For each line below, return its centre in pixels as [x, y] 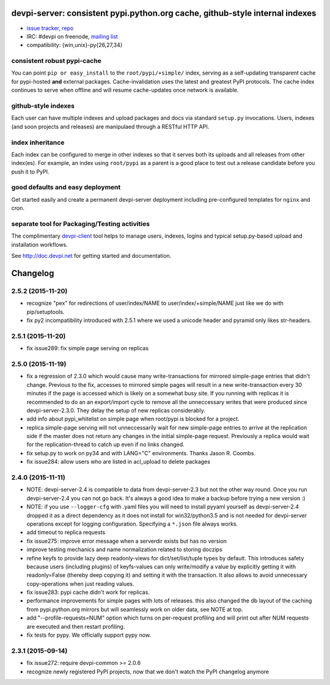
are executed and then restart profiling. [76, 626]
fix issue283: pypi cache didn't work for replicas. [88, 592]
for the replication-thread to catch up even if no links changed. [105, 445]
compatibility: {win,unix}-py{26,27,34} [75, 45]
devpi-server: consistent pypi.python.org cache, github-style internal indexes [164, 13]
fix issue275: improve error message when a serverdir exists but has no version [127, 541]
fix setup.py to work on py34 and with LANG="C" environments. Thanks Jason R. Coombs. [141, 453]
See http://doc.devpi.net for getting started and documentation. [91, 256]
